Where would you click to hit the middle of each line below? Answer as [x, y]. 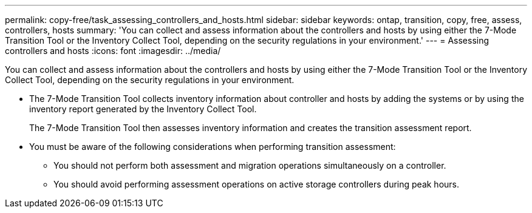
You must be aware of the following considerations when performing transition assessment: [213, 147]
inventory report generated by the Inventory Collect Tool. [143, 109]
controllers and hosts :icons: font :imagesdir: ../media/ [113, 51]
